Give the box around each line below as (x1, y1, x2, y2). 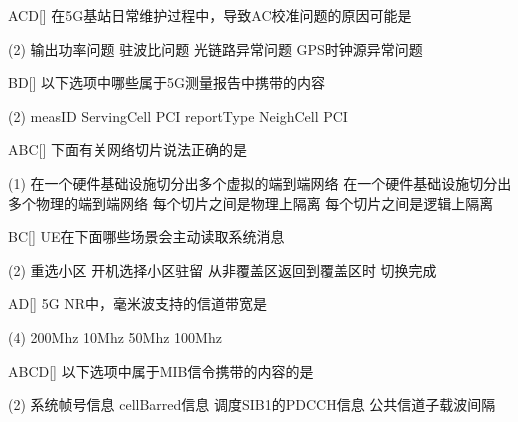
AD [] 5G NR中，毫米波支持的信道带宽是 (8, 293, 268, 314)
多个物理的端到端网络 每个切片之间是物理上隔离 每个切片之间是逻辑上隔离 (8, 192, 494, 213)
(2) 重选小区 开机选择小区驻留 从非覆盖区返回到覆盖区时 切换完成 (8, 259, 437, 280)
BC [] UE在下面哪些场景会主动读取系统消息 (8, 226, 285, 247)
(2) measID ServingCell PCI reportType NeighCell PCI (8, 105, 348, 126)
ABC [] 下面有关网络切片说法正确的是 (8, 139, 247, 160)
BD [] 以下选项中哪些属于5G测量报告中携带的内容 (8, 72, 326, 93)
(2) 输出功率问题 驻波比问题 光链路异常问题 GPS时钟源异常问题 (8, 38, 423, 59)
